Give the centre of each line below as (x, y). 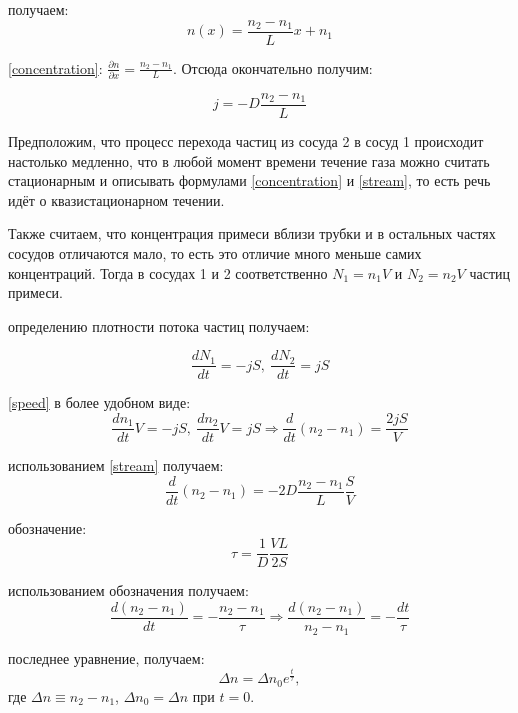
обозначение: (47, 527)
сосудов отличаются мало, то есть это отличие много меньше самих (215, 253)
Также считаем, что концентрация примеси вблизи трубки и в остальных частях (252, 233)
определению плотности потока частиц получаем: (159, 325)
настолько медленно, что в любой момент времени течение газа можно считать (249, 160)
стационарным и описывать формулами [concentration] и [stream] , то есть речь (249, 180)
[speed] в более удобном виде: (99, 402)
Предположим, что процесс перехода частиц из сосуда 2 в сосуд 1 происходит (246, 141)
